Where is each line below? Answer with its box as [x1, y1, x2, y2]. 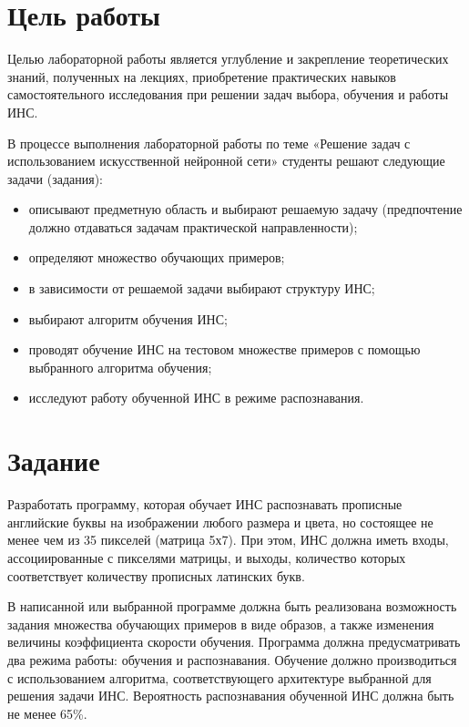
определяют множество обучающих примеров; [28, 248, 285, 267]
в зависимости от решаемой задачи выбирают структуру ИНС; [28, 279, 375, 298]
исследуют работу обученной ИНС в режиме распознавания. [28, 388, 364, 407]
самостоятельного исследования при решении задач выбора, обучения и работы [7, 85, 449, 104]
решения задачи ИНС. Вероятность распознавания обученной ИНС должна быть [7, 686, 454, 705]
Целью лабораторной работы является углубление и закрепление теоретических [7, 49, 449, 68]
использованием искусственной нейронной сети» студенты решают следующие [7, 151, 445, 170]
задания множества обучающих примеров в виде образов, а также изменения [7, 614, 434, 633]
